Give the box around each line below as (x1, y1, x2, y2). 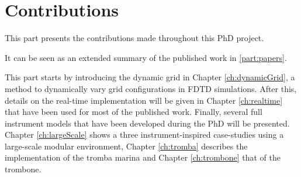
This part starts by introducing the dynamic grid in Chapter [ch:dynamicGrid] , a (5, 71, 295, 83)
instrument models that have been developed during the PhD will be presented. (5, 117, 290, 129)
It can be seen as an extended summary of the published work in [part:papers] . (5, 51, 287, 63)
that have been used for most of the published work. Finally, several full (5, 105, 262, 118)
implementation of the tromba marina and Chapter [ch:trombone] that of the (5, 151, 281, 164)
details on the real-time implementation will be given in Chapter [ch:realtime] (5, 94, 283, 106)
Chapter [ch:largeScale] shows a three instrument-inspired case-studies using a (5, 128, 284, 141)
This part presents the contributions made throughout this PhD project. (5, 32, 264, 44)
